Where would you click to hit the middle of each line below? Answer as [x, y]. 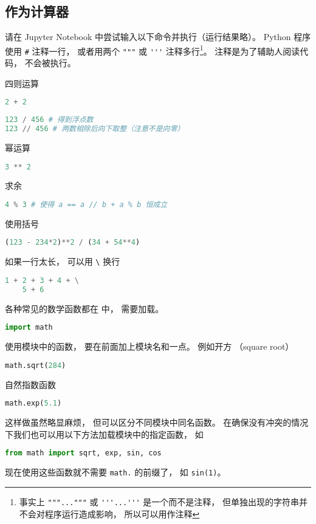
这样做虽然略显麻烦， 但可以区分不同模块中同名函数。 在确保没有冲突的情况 [157, 422]
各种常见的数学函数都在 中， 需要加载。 [84, 308]
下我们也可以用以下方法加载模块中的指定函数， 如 [104, 434]
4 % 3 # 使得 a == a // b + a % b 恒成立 [86, 204]
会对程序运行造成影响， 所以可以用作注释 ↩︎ [114, 513]
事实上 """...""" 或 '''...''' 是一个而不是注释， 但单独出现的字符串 [159, 501]
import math [29, 328]
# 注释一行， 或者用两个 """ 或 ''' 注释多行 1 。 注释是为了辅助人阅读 [162, 50]
